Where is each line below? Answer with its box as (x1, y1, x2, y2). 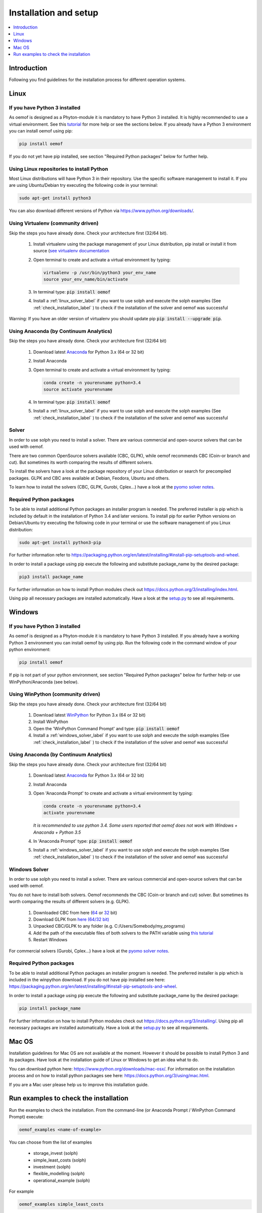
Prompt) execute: (9, 1114, 44, 1119)
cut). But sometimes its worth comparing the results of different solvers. (9, 459, 153, 465)
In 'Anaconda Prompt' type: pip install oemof (33, 838, 133, 844)
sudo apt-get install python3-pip (19, 540, 101, 545)
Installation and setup (9, 7, 98, 18)
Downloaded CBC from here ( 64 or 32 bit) (33, 910, 117, 916)
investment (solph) (33, 1164, 71, 1170)
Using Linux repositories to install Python (9, 165, 109, 172)
